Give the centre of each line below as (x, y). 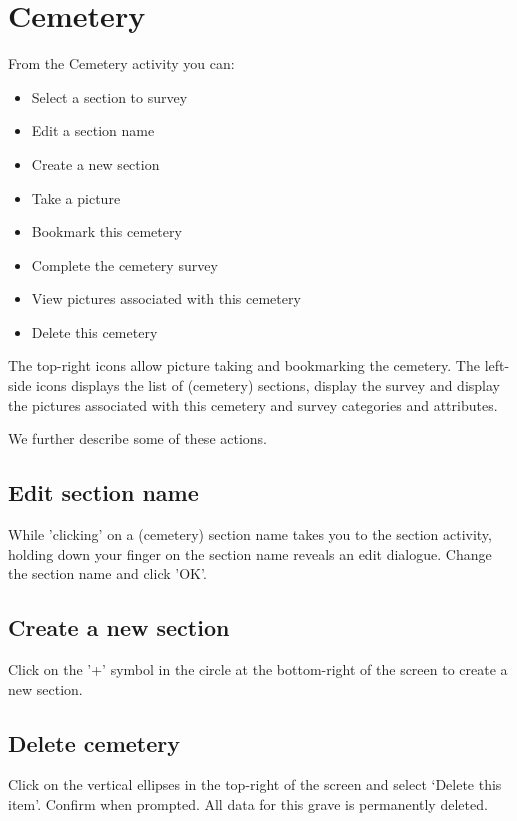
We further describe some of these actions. (138, 438)
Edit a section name (93, 130)
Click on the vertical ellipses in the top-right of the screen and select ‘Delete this (255, 784)
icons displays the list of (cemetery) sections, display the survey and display (268, 385)
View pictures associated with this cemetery (166, 298)
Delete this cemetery (94, 331)
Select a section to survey (109, 96)
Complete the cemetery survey (124, 264)
